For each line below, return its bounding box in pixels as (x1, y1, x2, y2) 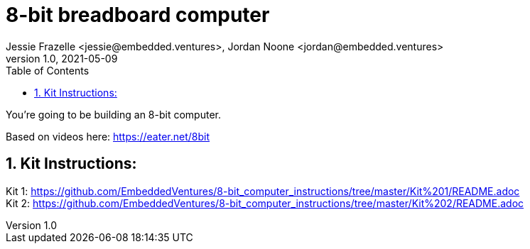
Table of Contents (6, 64, 90, 77)
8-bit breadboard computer (6, 3, 270, 27)
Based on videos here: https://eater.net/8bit (6, 130, 210, 143)
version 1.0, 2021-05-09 (6, 52, 118, 65)
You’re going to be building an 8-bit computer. (6, 108, 221, 121)
